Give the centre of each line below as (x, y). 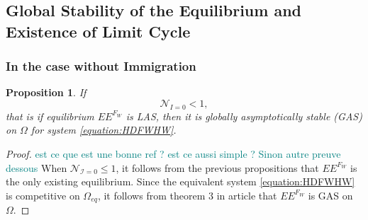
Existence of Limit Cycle (98, 31)
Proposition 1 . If (46, 92)
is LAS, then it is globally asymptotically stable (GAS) (244, 116)
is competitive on (43, 195)
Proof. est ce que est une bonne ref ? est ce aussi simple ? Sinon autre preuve (173, 153)
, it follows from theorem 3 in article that (187, 195)
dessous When (37, 167)
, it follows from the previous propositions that (217, 167)
